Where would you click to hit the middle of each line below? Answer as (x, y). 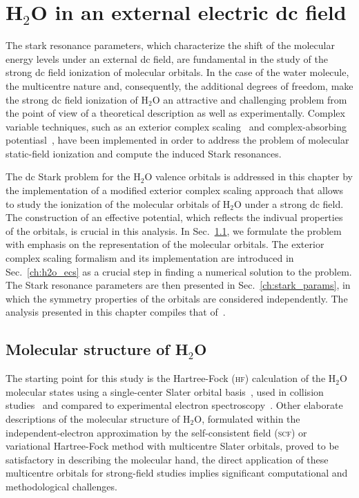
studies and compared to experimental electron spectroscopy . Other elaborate (174, 405)
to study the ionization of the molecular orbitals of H (118, 203)
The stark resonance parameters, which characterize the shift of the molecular (170, 45)
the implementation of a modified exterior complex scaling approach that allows (175, 190)
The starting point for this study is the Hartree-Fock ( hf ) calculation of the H (171, 378)
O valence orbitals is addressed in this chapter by (249, 176)
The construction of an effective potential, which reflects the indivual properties (174, 217)
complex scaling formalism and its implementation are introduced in (150, 258)
